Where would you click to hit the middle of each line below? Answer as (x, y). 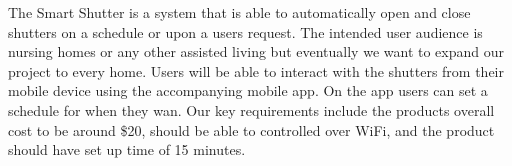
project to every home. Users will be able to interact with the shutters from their (256, 70)
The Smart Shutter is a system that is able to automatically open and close (239, 12)
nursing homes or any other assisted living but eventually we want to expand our (256, 51)
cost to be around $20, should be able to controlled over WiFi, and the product (251, 129)
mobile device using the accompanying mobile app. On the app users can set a (248, 90)
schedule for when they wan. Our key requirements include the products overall (251, 109)
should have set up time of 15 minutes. (127, 149)
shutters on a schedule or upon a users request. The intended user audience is (245, 31)
